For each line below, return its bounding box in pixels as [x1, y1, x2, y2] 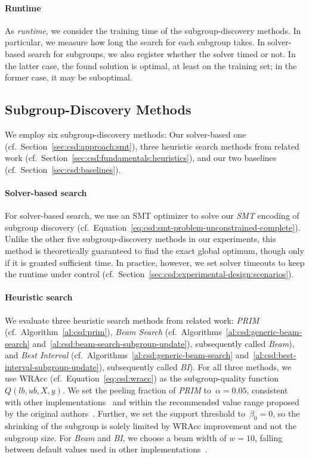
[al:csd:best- [253, 349, 296, 361]
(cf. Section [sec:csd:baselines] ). [5, 163, 121, 175]
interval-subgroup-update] [5, 360, 99, 373]
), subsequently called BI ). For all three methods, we [98, 360, 292, 373]
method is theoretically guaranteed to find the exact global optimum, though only [5, 244, 304, 256]
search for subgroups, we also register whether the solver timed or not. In [27, 47, 296, 60]
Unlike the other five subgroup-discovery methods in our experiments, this [5, 232, 276, 245]
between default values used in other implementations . [5, 443, 208, 455]
